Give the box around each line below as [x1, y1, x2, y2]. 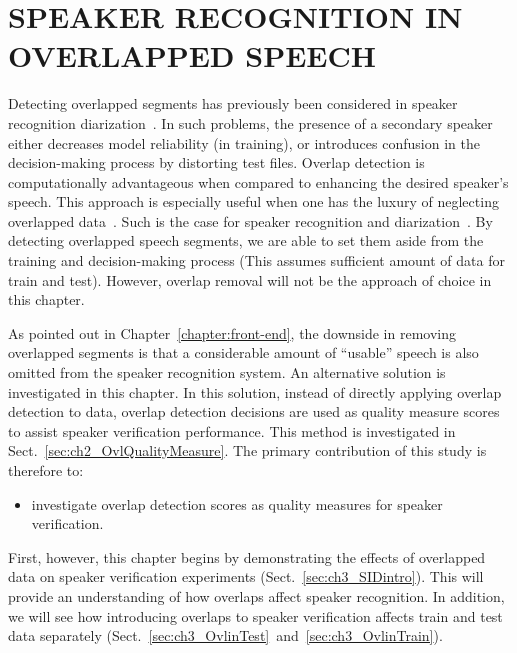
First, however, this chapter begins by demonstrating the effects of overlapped [8, 546, 486, 567]
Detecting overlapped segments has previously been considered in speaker [8, 93, 458, 114]
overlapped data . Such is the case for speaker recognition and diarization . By [8, 210, 493, 231]
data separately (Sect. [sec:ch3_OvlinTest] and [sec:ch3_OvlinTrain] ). [8, 625, 443, 646]
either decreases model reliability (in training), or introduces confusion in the [8, 132, 480, 153]
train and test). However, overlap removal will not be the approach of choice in [8, 269, 492, 290]
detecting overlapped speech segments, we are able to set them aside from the [8, 230, 484, 251]
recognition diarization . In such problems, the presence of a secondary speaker [8, 112, 493, 133]
